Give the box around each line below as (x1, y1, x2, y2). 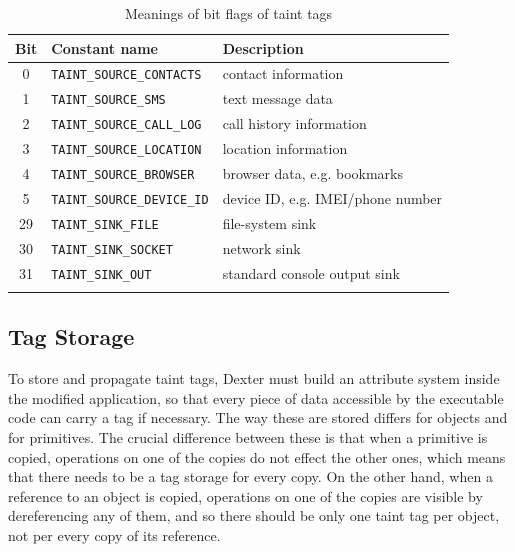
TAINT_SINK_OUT (51, 267, 152, 282)
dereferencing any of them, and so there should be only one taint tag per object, (8, 505, 500, 526)
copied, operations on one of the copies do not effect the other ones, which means (8, 446, 506, 467)
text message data (222, 88, 333, 109)
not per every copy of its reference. (8, 525, 221, 546)
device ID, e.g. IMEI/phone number (222, 188, 443, 208)
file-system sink (222, 212, 317, 233)
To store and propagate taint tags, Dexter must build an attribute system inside (8, 368, 500, 389)
